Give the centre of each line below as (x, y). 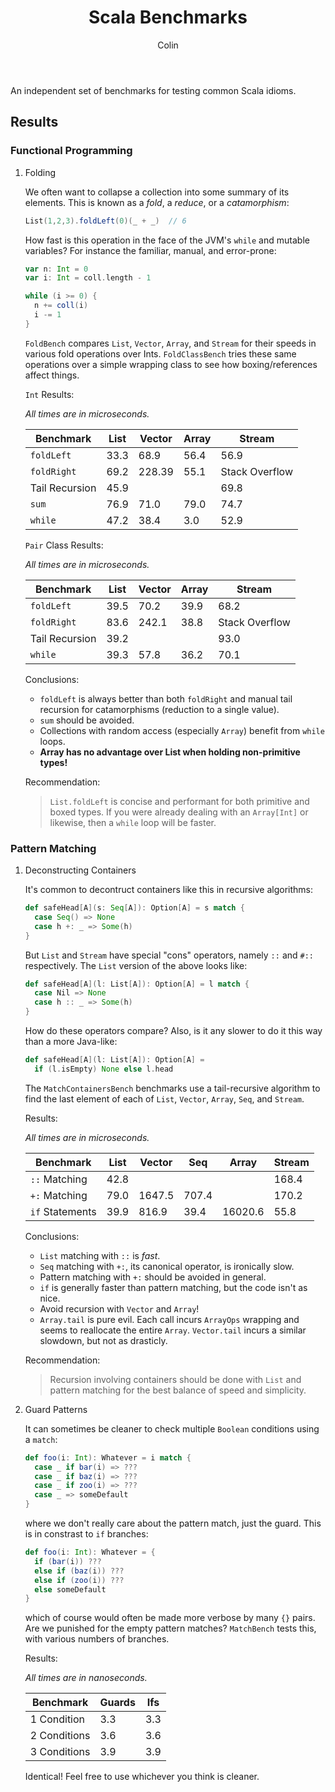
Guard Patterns (56, 1409)
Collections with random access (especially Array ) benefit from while (182, 730)
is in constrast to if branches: (86, 1534)
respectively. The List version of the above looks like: (136, 965)
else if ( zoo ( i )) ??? (79, 1580)
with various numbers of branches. (97, 1639)
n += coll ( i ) (61, 306)
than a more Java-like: (71, 1042)
